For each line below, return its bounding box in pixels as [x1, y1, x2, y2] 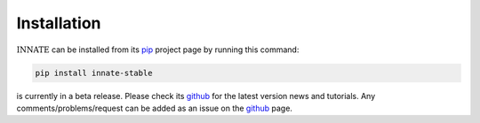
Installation [16, 13, 101, 33]
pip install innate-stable [35, 67, 153, 78]
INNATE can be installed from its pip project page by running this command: [16, 44, 300, 55]
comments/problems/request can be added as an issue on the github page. [16, 103, 293, 113]
